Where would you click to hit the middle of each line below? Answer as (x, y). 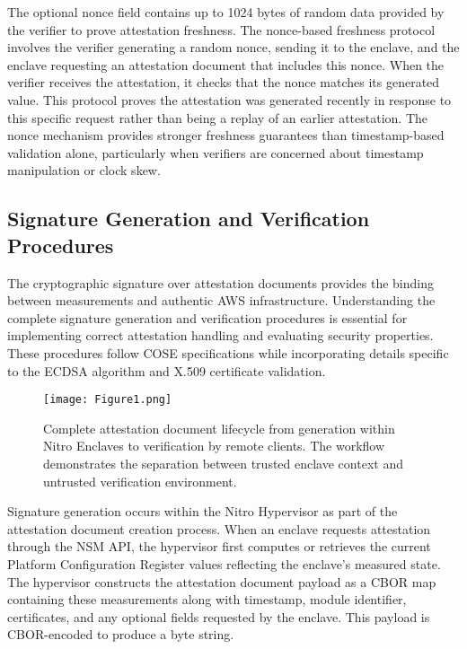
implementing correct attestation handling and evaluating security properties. (220, 335)
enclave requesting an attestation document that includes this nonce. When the (226, 64)
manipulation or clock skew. (84, 170)
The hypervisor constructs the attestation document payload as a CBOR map (222, 581)
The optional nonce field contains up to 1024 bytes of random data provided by (226, 12)
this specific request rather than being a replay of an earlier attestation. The (217, 117)
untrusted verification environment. (140, 481)
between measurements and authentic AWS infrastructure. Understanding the (221, 300)
